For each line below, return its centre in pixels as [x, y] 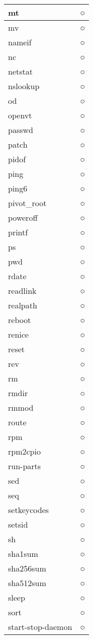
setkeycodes [29, 510]
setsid [18, 524]
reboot [20, 320]
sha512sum [27, 583]
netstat [20, 71]
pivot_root [27, 203]
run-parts [25, 466]
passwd [21, 130]
